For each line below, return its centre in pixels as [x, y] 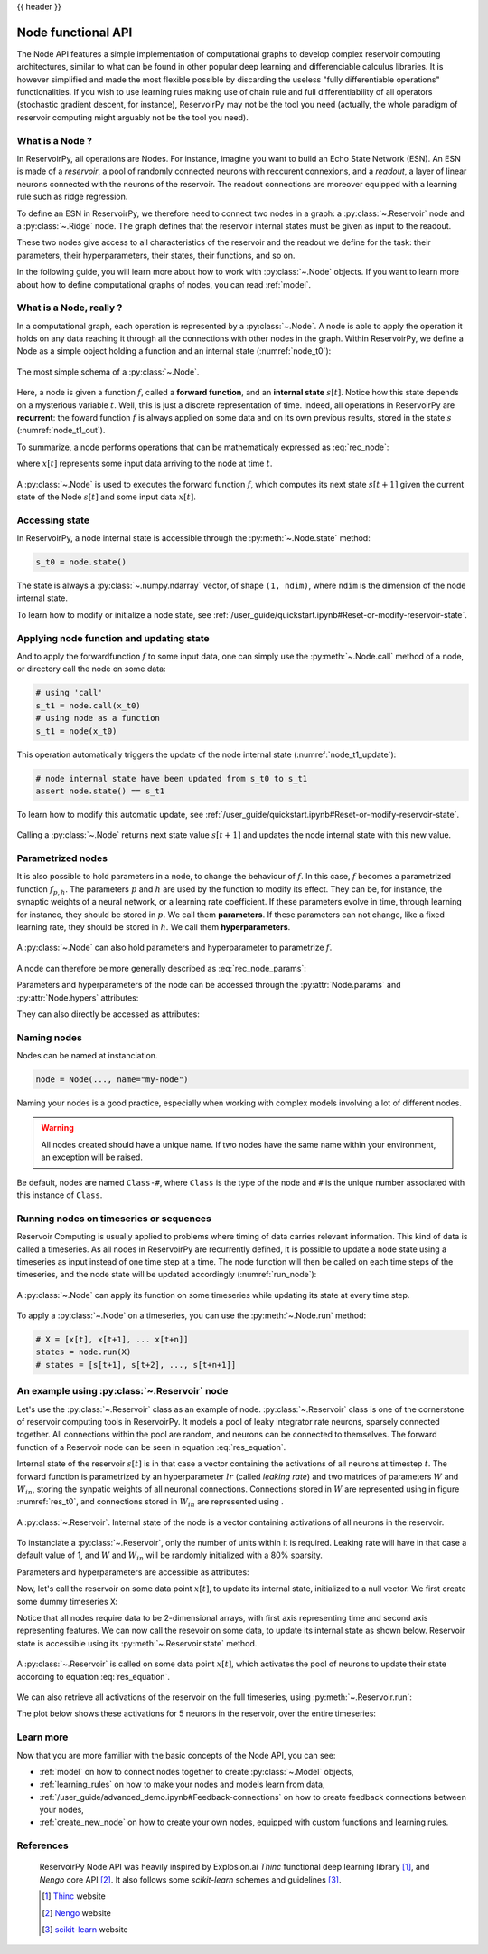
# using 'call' [69, 693]
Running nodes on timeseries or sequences [114, 1219]
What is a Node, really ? [70, 308]
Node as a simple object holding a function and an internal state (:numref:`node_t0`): [174, 351]
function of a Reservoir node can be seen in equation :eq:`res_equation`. [151, 1447]
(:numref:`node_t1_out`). [61, 431]
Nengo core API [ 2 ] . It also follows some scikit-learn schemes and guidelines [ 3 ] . [190, 1879]
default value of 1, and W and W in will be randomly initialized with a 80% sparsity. [169, 1556]
